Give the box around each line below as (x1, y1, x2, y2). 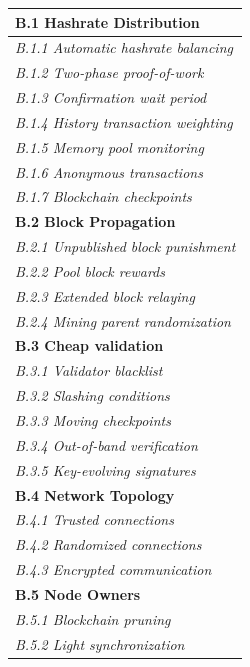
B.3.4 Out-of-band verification (15, 434, 198, 455)
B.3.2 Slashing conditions (15, 385, 170, 406)
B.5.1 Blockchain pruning (15, 608, 171, 629)
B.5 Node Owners (15, 583, 141, 604)
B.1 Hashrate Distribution (15, 11, 200, 32)
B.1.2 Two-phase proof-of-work (15, 62, 204, 83)
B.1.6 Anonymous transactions (15, 161, 203, 182)
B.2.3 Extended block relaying (15, 285, 195, 306)
